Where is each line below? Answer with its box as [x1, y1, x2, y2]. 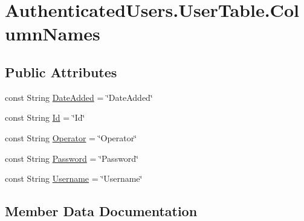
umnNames [5, 21, 100, 46]
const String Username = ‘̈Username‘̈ [5, 172, 143, 185]
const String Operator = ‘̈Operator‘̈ [5, 131, 137, 144]
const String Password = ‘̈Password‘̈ [5, 152, 139, 164]
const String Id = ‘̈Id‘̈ [5, 111, 85, 124]
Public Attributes [5, 62, 117, 81]
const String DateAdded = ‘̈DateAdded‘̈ [5, 91, 153, 103]
